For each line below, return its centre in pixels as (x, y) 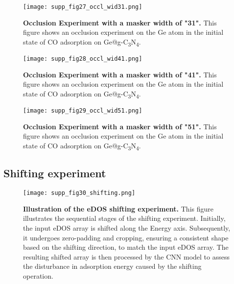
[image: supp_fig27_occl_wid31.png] (83, 7)
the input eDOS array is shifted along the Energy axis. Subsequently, (127, 227)
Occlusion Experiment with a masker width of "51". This (120, 126)
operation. (38, 275)
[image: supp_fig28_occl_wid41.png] (83, 59)
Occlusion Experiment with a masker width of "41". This (120, 74)
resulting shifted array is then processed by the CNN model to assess (126, 256)
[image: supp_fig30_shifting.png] (79, 193)
